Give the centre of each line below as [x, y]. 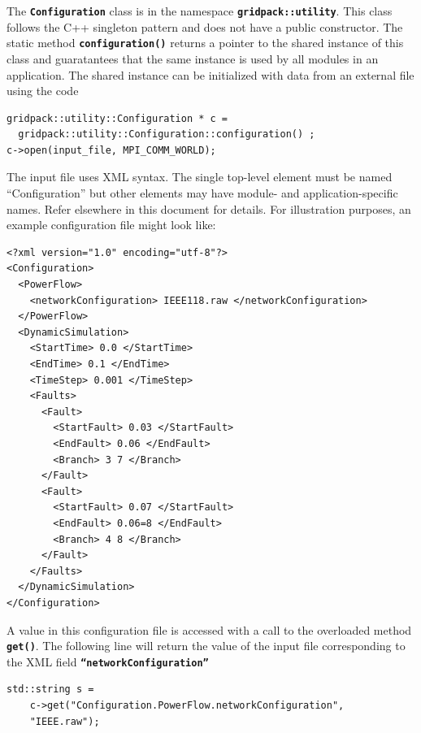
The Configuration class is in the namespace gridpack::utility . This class [200, 11]
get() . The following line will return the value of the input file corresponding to [206, 646]
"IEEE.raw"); [65, 721]
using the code [43, 91]
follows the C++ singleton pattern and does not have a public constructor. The [205, 26]
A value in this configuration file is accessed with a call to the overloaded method [209, 629]
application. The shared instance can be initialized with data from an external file [210, 74]
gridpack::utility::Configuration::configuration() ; [167, 134]
